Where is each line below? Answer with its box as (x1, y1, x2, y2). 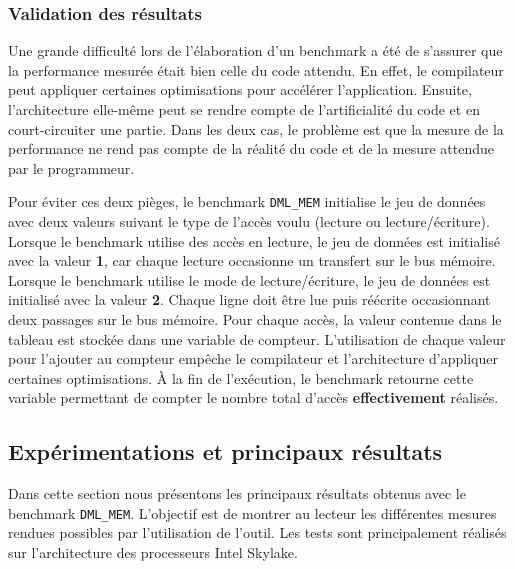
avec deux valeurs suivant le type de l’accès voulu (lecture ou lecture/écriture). (8, 211, 490, 232)
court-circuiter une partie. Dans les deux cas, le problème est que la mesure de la (8, 118, 504, 139)
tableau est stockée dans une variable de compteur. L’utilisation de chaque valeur (8, 328, 506, 349)
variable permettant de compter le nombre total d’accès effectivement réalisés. (8, 387, 499, 408)
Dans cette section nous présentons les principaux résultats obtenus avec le (8, 483, 466, 504)
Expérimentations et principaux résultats (8, 436, 443, 467)
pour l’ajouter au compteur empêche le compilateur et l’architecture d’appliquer (8, 348, 498, 369)
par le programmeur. (8, 157, 135, 178)
